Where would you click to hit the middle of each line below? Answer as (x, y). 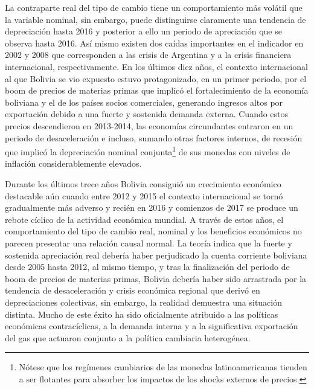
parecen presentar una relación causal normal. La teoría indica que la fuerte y (149, 243)
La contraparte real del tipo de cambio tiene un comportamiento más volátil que (154, 7)
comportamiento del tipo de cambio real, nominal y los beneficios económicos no (153, 231)
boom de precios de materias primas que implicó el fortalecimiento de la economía (157, 90)
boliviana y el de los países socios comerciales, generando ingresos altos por (144, 102)
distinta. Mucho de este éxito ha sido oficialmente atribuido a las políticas (142, 314)
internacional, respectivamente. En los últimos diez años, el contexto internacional (156, 66)
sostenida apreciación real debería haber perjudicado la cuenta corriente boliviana (156, 255)
